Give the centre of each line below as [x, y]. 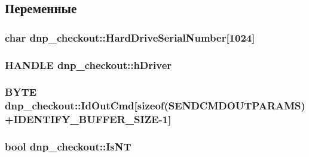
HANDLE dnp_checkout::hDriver [88, 65]
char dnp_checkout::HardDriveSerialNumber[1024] [130, 37]
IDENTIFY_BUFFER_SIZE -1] [92, 119]
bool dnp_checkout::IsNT [68, 147]
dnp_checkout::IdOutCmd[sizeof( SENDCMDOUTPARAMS [153, 106]
